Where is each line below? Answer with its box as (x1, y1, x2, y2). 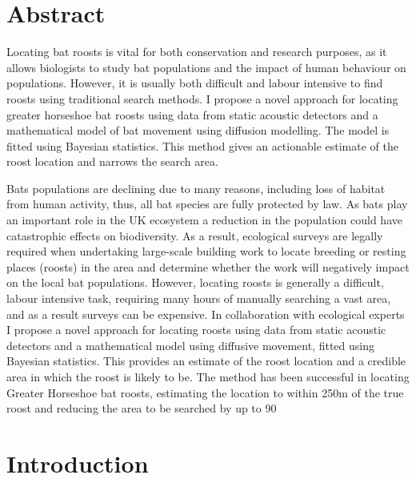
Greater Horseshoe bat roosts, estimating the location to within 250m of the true (6, 384, 404, 401)
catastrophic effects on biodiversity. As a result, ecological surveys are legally (6, 227, 383, 244)
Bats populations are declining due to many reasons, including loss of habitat (6, 179, 386, 196)
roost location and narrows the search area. (6, 153, 218, 170)
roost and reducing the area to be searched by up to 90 (6, 400, 277, 417)
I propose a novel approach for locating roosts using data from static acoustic (6, 321, 386, 338)
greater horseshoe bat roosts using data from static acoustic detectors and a (6, 106, 378, 123)
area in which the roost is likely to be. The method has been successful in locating (6, 368, 410, 384)
